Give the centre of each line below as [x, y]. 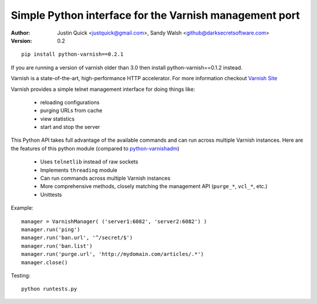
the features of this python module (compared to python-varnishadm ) [95, 148]
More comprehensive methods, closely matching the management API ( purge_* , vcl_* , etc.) [154, 186]
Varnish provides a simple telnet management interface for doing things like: [103, 89]
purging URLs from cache [71, 111]
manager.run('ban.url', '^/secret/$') [77, 238]
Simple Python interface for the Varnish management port [155, 15]
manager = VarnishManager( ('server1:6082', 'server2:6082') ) [114, 221]
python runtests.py [49, 289]
